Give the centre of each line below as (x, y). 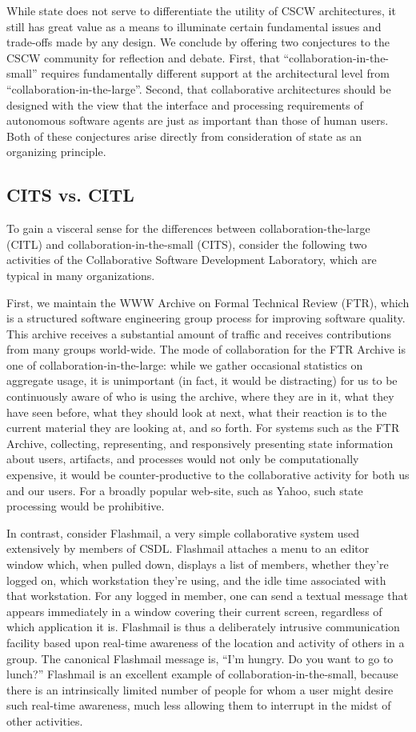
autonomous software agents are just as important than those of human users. (198, 120)
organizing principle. (56, 152)
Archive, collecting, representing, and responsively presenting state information (200, 443)
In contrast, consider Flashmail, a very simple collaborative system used (183, 532)
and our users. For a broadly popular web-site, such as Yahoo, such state (185, 490)
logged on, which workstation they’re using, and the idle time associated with (196, 580)
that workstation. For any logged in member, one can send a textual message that (207, 596)
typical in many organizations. (81, 275)
